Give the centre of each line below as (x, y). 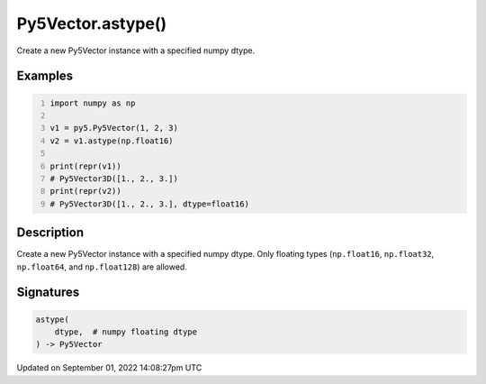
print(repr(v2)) (85, 191)
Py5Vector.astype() (92, 23)
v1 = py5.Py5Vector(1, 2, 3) (114, 128)
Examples (45, 76)
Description (50, 233)
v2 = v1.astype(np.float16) (112, 141)
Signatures (48, 293)
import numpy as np (93, 103)
